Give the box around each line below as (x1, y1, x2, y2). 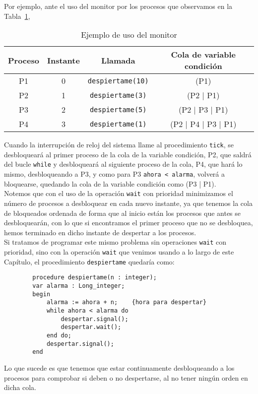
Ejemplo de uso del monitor (81, 29, 177, 41)
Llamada (101, 54, 135, 66)
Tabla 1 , (4, 10, 30, 21)
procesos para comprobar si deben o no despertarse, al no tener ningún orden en (4, 372, 248, 383)
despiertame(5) (89, 105, 147, 114)
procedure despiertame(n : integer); (32, 274, 157, 281)
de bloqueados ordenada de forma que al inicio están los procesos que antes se (4, 207, 241, 218)
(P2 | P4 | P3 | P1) (170, 118, 237, 130)
